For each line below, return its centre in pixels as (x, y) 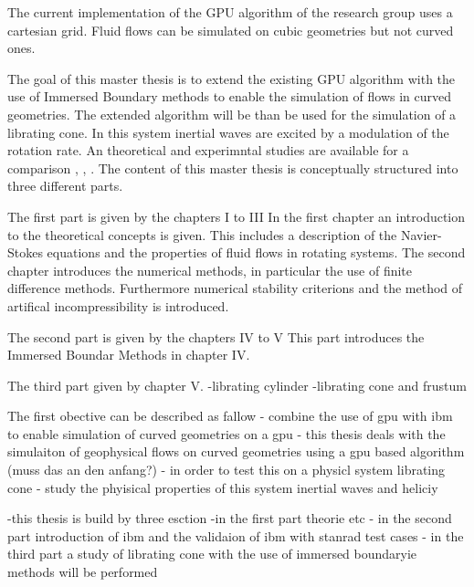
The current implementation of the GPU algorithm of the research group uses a (230, 12)
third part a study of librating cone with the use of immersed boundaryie (212, 554)
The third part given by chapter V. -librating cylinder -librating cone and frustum (237, 385)
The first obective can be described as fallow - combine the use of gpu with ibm (230, 416)
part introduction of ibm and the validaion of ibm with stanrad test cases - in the (236, 535)
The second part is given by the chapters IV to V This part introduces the (216, 336)
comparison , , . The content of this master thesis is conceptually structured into (233, 168)
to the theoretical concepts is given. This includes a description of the (202, 234)
